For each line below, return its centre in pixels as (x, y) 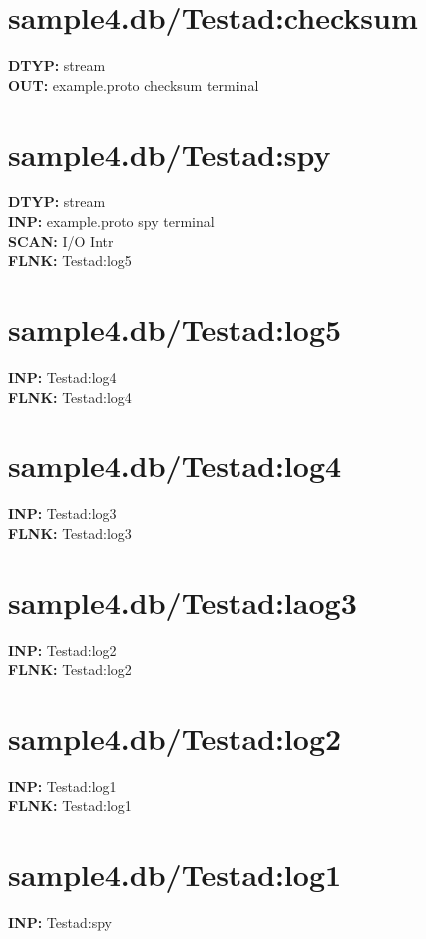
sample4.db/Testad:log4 (175, 465)
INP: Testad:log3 (62, 513)
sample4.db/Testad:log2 (175, 737)
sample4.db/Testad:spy (169, 153)
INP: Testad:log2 (62, 649)
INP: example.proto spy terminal (111, 221)
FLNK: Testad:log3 (70, 532)
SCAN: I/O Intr (61, 240)
